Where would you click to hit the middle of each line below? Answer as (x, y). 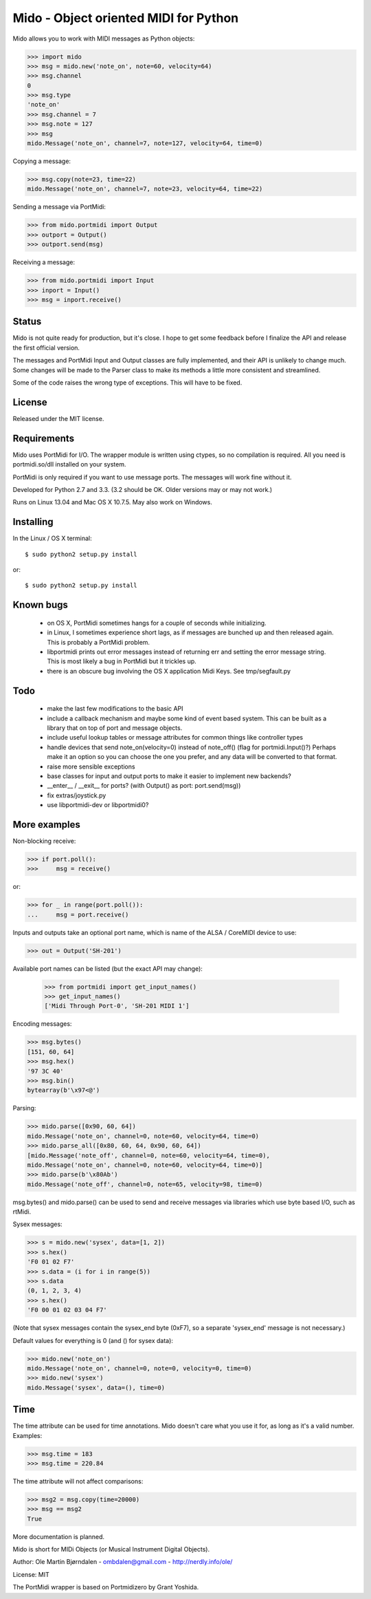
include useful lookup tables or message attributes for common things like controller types (175, 738)
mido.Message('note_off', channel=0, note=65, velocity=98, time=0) (145, 1184)
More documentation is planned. (59, 1536)
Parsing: (24, 1108)
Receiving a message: (44, 262)
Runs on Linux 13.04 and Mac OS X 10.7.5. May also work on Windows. (113, 502)
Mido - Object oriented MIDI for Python (126, 18)
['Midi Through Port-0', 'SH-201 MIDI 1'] (117, 1006)
